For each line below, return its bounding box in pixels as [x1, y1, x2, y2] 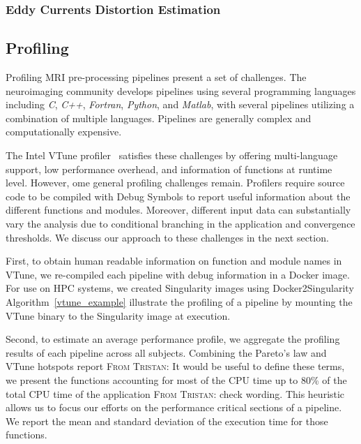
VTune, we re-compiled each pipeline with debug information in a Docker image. [6, 267, 350, 281]
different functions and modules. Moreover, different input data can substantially [6, 202, 351, 217]
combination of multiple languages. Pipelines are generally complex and [6, 110, 312, 125]
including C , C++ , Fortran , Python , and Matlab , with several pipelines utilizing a [6, 97, 355, 112]
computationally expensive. [6, 124, 122, 139]
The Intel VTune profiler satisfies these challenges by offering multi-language [6, 148, 338, 163]
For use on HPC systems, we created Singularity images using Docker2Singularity [6, 281, 354, 295]
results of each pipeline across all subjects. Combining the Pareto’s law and [6, 345, 327, 360]
